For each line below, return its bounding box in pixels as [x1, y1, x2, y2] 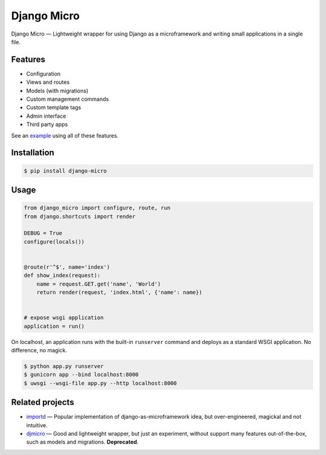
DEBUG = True [24, 230, 63, 237]
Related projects [11, 397, 75, 407]
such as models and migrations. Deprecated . [26, 438, 139, 446]
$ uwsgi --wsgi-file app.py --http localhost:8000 [24, 380, 177, 386]
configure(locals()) [24, 238, 85, 245]
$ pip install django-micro [24, 167, 107, 174]
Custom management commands [26, 95, 109, 103]
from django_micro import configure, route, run [24, 205, 171, 211]
